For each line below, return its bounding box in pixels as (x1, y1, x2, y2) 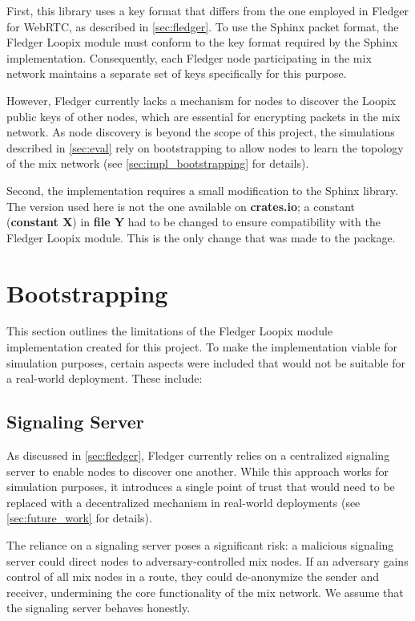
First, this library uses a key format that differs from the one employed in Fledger (6, 2, 409, 18)
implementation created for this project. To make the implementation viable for (6, 339, 397, 355)
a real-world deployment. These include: (6, 370, 203, 387)
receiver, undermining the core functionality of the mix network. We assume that (6, 583, 404, 600)
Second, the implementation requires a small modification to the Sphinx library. (6, 181, 398, 198)
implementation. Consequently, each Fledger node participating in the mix (6, 49, 372, 66)
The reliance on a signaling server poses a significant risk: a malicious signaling (6, 536, 394, 553)
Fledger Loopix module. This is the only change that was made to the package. (6, 229, 396, 246)
